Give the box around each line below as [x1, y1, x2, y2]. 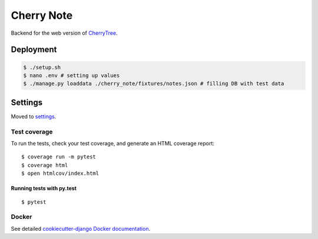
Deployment [11, 45, 57, 55]
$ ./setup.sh [23, 64, 61, 71]
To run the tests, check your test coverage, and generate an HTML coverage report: [11, 140, 215, 147]
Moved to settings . [11, 112, 57, 120]
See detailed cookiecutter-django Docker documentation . [11, 225, 150, 232]
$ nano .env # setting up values [23, 72, 120, 79]
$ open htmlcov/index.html [21, 170, 100, 177]
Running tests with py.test [11, 185, 77, 192]
